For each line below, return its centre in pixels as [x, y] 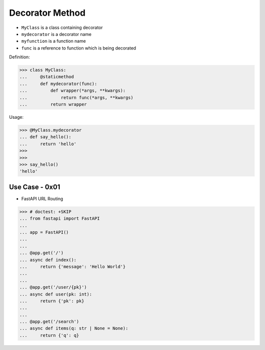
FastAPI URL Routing [42, 198]
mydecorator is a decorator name [56, 34]
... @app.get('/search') [49, 322]
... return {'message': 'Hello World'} [73, 267]
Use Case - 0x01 [35, 187]
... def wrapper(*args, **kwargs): [73, 91]
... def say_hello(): [45, 137]
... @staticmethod [47, 77]
